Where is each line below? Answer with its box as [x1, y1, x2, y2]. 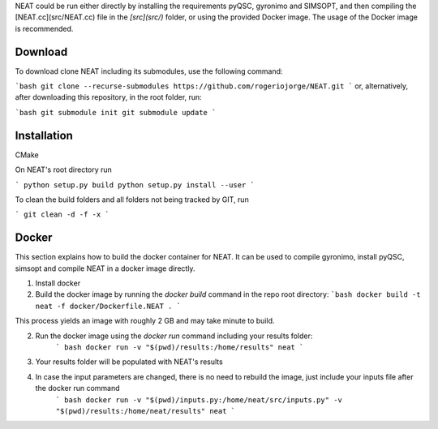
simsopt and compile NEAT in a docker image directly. [15, 264, 195, 273]
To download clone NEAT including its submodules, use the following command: [15, 66, 283, 76]
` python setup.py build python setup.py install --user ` [15, 180, 255, 190]
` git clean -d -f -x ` [15, 210, 109, 219]
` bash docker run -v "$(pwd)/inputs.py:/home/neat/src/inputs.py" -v [55, 395, 342, 405]
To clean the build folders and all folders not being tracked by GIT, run [15, 195, 249, 204]
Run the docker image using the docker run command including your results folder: [35, 331, 313, 341]
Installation [15, 128, 73, 142]
